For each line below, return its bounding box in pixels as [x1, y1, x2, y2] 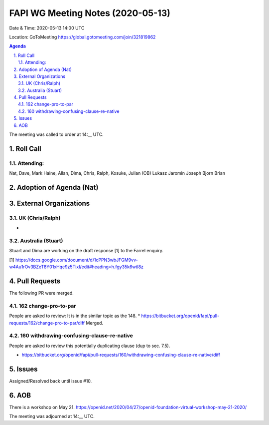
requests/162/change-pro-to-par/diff [9, 320, 85, 326]
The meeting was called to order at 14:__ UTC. [9, 131, 104, 137]
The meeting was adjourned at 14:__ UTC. [9, 414, 95, 420]
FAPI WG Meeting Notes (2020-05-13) [9, 7, 170, 18]
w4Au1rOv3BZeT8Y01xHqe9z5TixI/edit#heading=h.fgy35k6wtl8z [9, 264, 144, 270]
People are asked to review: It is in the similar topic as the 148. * [9, 313, 140, 319]
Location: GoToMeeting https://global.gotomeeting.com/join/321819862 [9, 34, 156, 40]
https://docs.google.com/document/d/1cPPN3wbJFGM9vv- [15, 257, 138, 263]
